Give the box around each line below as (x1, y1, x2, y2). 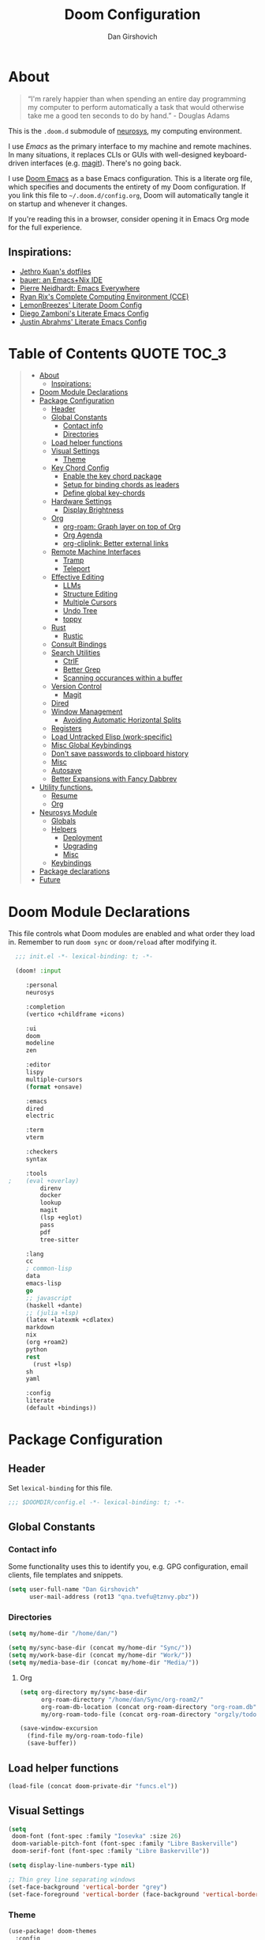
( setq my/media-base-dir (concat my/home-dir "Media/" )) (8, 1659, 200, 1667)
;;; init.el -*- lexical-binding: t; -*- (15, 953, 154, 961)
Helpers (50, 824, 77, 834)
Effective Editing (50, 572, 105, 582)
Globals (50, 817, 77, 826)
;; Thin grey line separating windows (8, 1875, 136, 1884)
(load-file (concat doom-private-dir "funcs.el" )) (8, 1782, 178, 1790)
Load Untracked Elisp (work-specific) (50, 732, 173, 741)
